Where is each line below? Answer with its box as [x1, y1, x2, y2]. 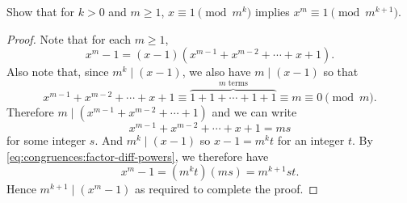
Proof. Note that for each [6, 30, 131, 47]
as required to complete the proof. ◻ [135, 180, 318, 197]
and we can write [212, 104, 297, 121]
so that [323, 63, 359, 80]
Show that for [6, 3, 75, 19]
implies [254, 3, 290, 19]
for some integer [6, 132, 86, 149]
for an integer [277, 132, 345, 149]
